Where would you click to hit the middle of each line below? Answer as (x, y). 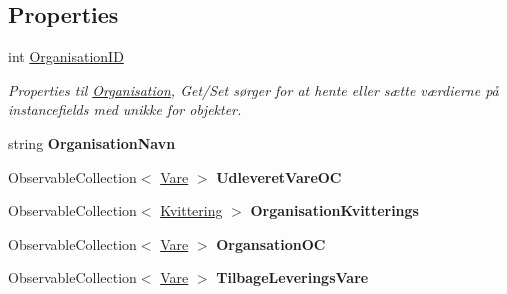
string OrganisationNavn (92, 142)
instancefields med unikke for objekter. (125, 109)
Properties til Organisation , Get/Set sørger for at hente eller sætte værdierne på (253, 89)
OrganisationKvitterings (334, 210)
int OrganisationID (66, 56)
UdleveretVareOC (279, 176)
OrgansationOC (271, 243)
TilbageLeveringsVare (292, 277)
